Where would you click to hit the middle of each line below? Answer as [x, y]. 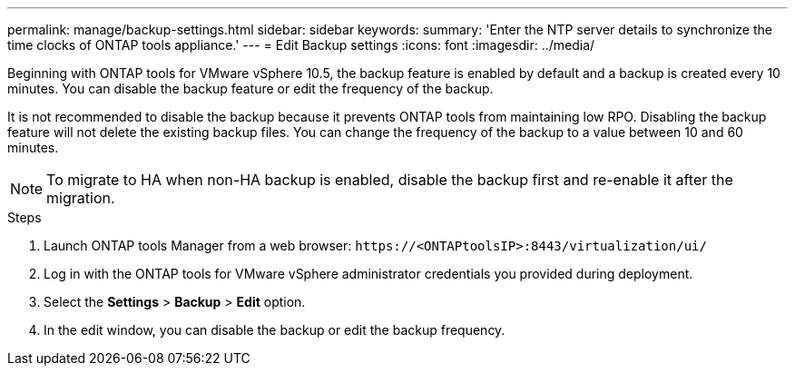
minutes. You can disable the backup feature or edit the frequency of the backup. [250, 88]
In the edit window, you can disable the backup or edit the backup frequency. [275, 330]
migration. [81, 198]
